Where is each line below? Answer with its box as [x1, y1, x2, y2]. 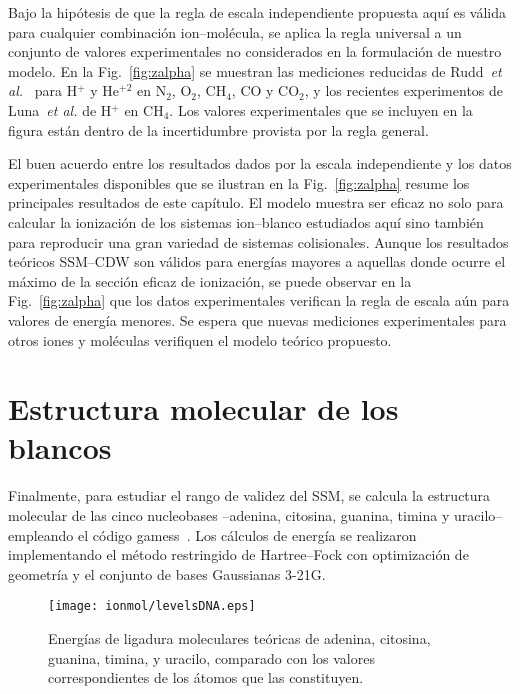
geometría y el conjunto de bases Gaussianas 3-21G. [8, 563, 326, 584]
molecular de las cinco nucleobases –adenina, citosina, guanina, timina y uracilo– [8, 505, 503, 525]
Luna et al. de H [8, 99, 112, 120]
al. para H [8, 80, 78, 101]
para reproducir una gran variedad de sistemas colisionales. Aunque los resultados [8, 231, 509, 252]
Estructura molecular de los [8, 388, 399, 429]
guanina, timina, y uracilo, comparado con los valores [48, 647, 375, 668]
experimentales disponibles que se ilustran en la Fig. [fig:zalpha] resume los [8, 172, 470, 193]
